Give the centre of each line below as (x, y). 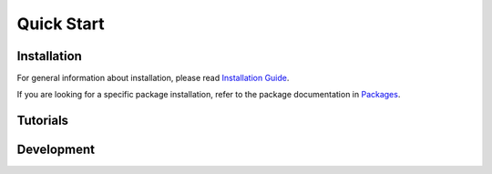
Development (56, 150)
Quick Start (61, 24)
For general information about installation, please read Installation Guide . (153, 78)
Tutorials (42, 121)
